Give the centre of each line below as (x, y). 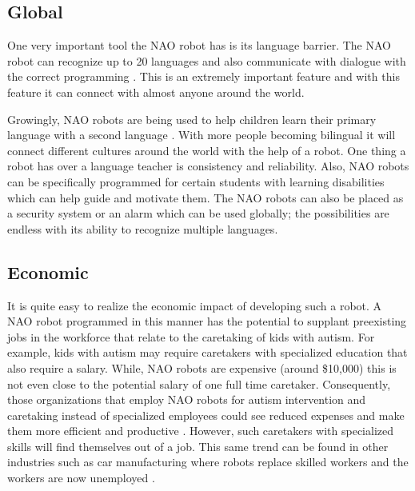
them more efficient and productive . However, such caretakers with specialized (200, 431)
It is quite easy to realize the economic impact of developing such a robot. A (195, 305)
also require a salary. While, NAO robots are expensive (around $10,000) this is (202, 367)
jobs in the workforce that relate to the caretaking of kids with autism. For (191, 336)
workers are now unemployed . (81, 478)
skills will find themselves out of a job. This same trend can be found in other (198, 446)
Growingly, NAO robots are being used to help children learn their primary (192, 119)
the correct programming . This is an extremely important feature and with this (204, 76)
